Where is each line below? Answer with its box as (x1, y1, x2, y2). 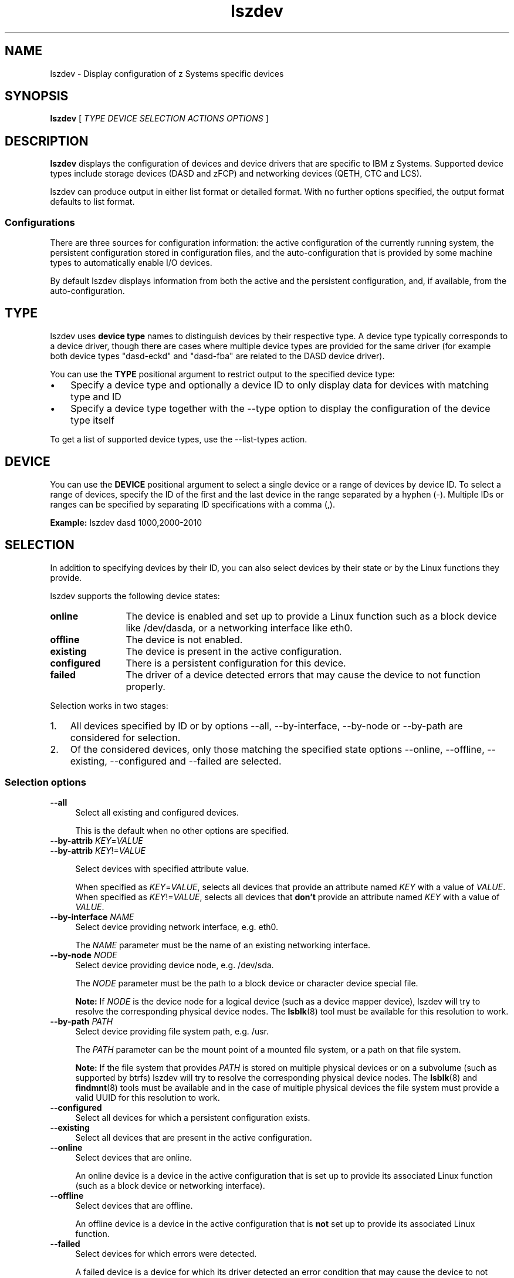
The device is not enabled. (126, 633, 243, 645)
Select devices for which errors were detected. (75, 1249, 257, 1259)
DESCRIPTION (5, 133, 89, 148)
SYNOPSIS (5, 89, 69, 104)
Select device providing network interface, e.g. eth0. (75, 922, 279, 932)
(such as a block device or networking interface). (75, 1181, 265, 1191)
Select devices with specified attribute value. (75, 864, 249, 874)
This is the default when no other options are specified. (75, 826, 289, 836)
